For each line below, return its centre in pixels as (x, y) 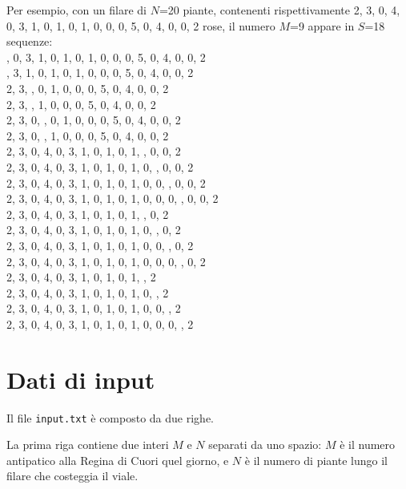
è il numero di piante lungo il (316, 460)
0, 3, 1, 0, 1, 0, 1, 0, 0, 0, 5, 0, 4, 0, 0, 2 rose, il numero (141, 25)
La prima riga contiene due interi (88, 445)
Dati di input (81, 379)
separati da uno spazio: (265, 445)
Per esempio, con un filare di (76, 10)
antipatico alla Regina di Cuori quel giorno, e (118, 460)
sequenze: (30, 41)
